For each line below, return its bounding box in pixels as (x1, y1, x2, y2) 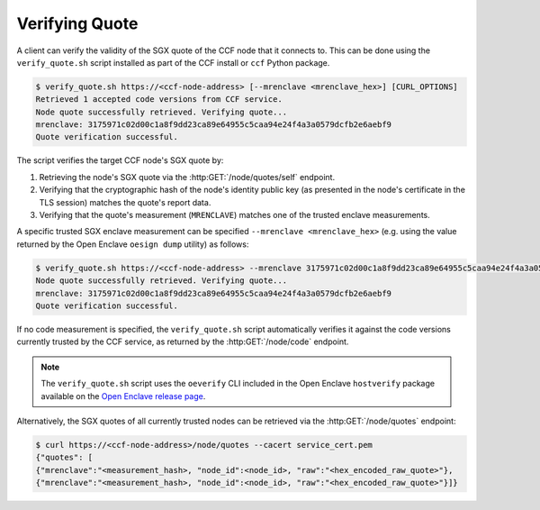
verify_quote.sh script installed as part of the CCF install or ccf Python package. (16, 57, 330, 68)
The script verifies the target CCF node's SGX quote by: (16, 155, 224, 166)
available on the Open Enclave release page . (40, 390, 206, 401)
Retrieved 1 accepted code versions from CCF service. (35, 95, 283, 105)
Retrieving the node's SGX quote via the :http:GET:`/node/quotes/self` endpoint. (39, 171, 336, 182)
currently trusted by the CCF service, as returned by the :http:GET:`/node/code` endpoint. (16, 336, 349, 347)
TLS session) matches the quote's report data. (39, 196, 211, 207)
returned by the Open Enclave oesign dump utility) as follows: (16, 239, 249, 250)
